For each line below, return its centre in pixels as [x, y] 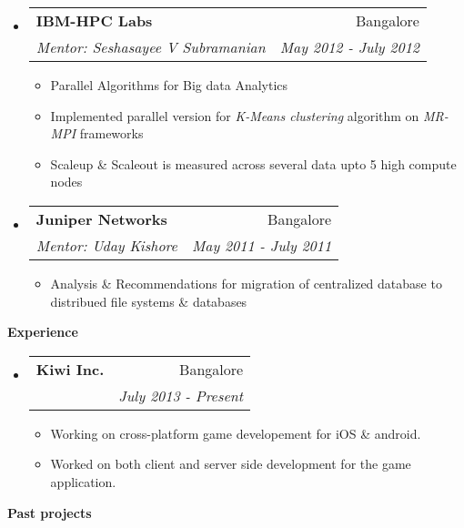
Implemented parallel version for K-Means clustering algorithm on [235, 115]
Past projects [50, 512]
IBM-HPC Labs [94, 20]
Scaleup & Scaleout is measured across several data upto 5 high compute [253, 163]
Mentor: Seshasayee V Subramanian [151, 47]
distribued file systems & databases [149, 301]
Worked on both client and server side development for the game [231, 464]
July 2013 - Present [181, 395]
